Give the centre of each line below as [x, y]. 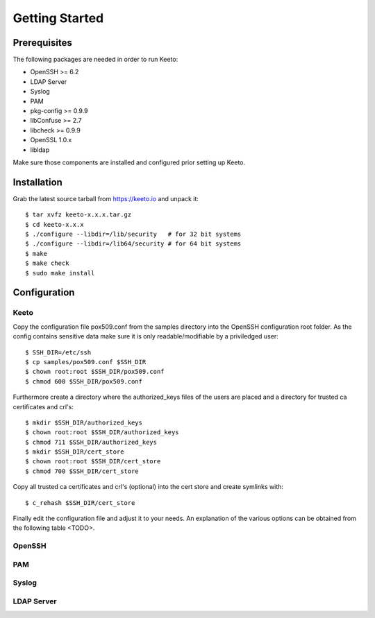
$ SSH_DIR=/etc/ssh [58, 352]
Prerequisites [42, 43]
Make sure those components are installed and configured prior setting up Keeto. [129, 162]
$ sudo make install [60, 273]
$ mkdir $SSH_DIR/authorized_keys [84, 422]
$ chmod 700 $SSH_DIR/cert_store [82, 471]
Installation [37, 182]
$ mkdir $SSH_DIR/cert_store [75, 452]
